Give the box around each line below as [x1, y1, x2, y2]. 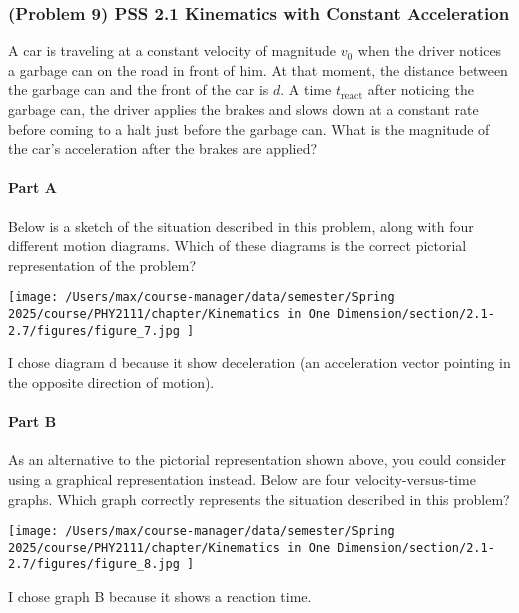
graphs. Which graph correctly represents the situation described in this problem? [8, 488, 510, 509]
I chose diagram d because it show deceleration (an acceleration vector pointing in [8, 352, 511, 373]
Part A [8, 177, 57, 198]
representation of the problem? [8, 254, 197, 275]
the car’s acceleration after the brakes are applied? [8, 138, 318, 159]
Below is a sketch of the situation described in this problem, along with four [8, 215, 474, 236]
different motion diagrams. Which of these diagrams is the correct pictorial [8, 235, 467, 256]
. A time [280, 79, 332, 100]
